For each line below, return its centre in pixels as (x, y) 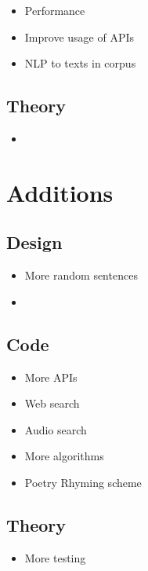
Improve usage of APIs (79, 37)
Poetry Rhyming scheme (83, 482)
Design (34, 242)
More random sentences (81, 275)
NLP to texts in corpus (80, 63)
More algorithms (64, 456)
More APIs (51, 377)
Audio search (56, 429)
